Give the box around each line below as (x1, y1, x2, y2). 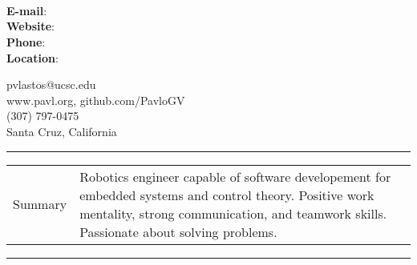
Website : (6, 18, 55, 34)
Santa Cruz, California (6, 122, 117, 139)
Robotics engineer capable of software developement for (79, 167, 391, 186)
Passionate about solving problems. (79, 222, 277, 241)
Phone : (6, 33, 46, 50)
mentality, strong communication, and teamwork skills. (79, 203, 387, 223)
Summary (13, 195, 67, 214)
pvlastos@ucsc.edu (6, 76, 96, 93)
